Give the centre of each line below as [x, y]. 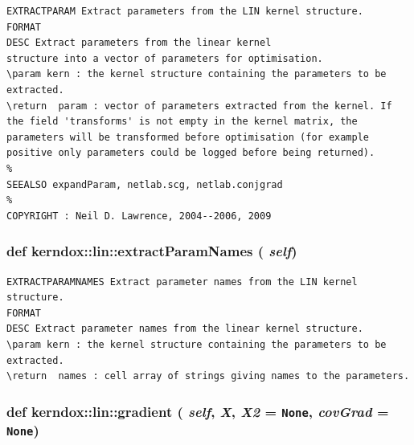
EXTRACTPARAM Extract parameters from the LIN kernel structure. [185, 11]
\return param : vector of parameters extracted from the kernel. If [199, 106]
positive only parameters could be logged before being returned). [191, 153]
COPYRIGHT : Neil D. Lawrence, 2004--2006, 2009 [139, 216]
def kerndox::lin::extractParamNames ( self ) [152, 251]
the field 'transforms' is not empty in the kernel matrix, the [182, 122]
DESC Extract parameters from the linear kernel [139, 43]
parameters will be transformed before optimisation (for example [188, 137]
